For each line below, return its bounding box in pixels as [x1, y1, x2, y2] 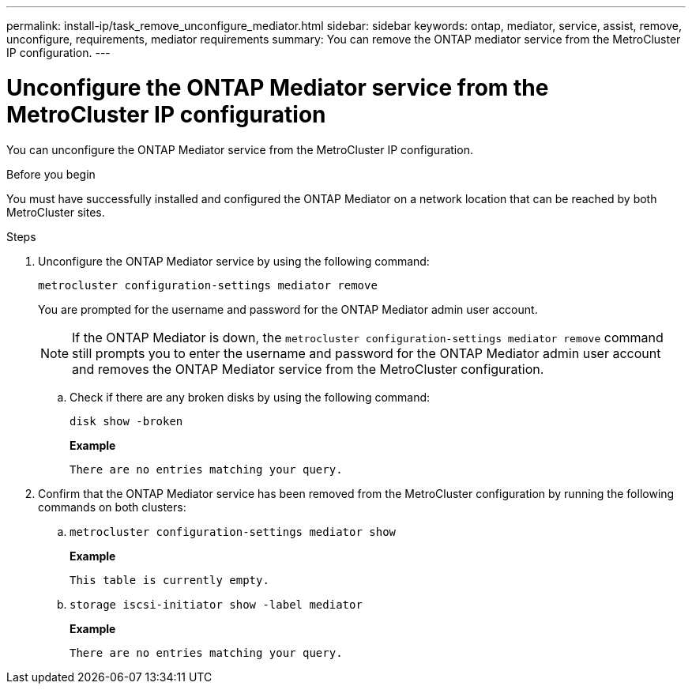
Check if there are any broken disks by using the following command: [70, 390, 431, 404]
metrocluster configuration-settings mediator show [70, 525, 397, 538]
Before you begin [6, 167, 96, 181]
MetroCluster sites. [6, 205, 105, 219]
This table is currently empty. [70, 573, 269, 586]
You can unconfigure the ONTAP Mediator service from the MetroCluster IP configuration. [6, 142, 473, 156]
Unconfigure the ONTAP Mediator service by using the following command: [38, 254, 430, 268]
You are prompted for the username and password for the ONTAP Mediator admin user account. [38, 302, 538, 316]
